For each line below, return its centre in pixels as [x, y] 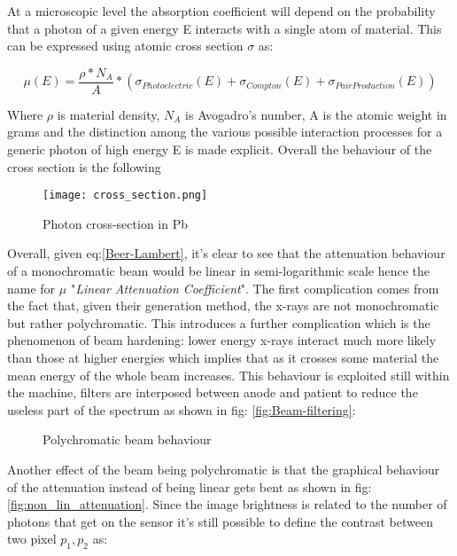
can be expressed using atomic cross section [125, 46]
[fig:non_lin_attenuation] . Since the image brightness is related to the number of [227, 504]
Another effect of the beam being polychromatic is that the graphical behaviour [224, 469]
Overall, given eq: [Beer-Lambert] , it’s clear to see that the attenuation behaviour [226, 253]
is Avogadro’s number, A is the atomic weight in [316, 114]
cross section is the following [84, 166]
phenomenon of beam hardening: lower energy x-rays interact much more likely [222, 340]
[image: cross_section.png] [125, 196]
